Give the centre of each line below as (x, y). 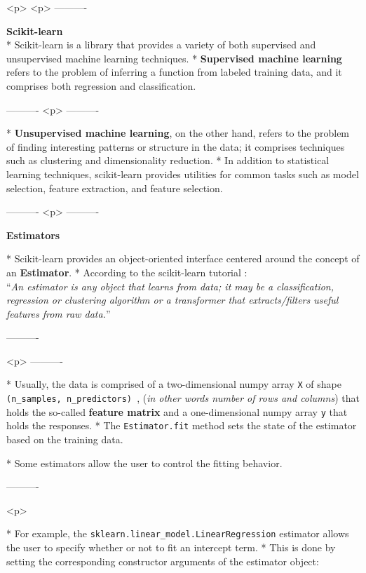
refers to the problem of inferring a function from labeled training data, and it (174, 72)
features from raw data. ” (59, 313)
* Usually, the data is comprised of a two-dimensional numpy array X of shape (174, 384)
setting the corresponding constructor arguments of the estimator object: (163, 561)
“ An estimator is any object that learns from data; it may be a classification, (170, 286)
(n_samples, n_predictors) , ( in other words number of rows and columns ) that (183, 398)
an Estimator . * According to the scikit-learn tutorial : (127, 272)
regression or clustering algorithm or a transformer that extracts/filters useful (172, 300)
